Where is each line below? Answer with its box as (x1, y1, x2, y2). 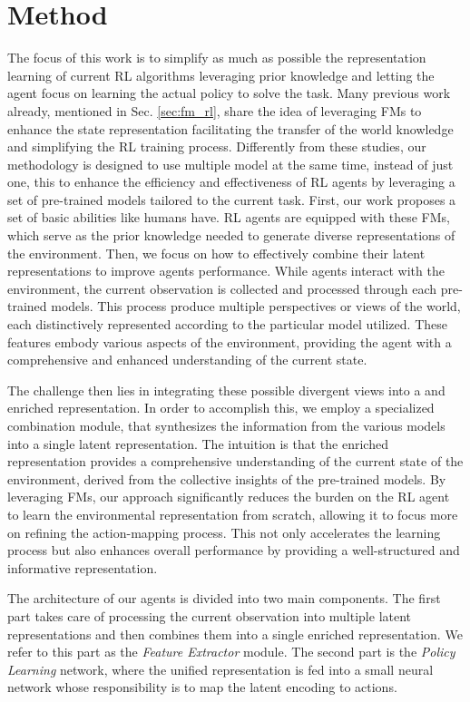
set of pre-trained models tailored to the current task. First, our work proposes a (7, 190, 456, 209)
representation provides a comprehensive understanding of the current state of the (7, 452, 464, 471)
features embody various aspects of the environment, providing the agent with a (7, 332, 452, 351)
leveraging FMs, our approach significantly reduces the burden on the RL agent (7, 487, 450, 506)
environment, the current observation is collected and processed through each (7, 278, 437, 297)
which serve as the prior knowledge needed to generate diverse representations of (7, 226, 455, 245)
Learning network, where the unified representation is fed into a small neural (7, 659, 434, 678)
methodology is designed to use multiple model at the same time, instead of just (7, 154, 454, 173)
